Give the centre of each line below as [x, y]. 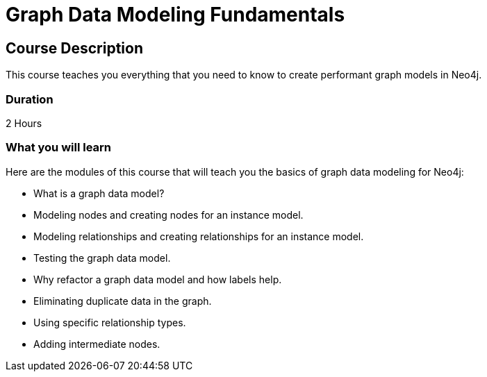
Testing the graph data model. [102, 258]
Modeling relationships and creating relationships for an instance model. [199, 236]
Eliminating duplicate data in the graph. [123, 301]
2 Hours [24, 123]
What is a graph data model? [99, 193]
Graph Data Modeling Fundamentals [175, 15]
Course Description [74, 48]
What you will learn [59, 148]
